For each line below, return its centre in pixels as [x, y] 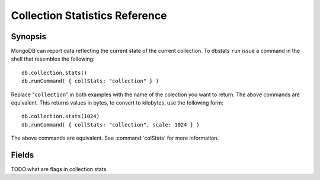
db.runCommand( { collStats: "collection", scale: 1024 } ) [111, 124]
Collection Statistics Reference [89, 15]
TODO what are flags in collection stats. [59, 169]
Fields [23, 155]
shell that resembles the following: [53, 59]
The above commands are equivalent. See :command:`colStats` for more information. [115, 138]
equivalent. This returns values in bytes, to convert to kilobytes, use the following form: [117, 103]
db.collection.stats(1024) [61, 116]
